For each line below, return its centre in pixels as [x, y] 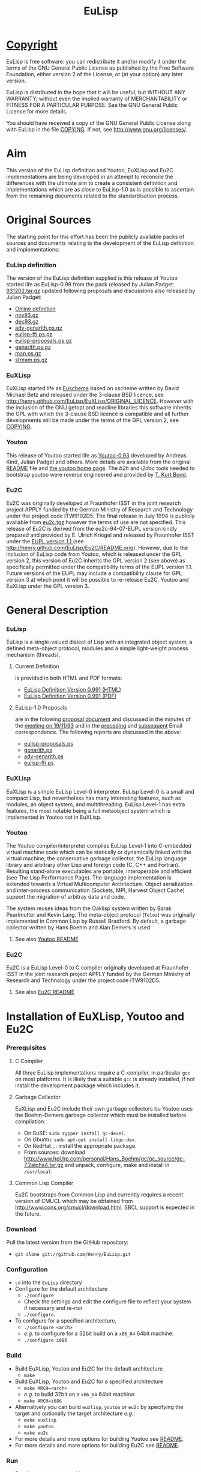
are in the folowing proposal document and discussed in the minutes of [103, 719]
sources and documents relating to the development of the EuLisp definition [100, 243]
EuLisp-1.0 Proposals [41, 708]
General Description [57, 610]
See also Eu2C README [45, 992]
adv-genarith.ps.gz [38, 328]
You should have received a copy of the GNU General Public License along [98, 123]
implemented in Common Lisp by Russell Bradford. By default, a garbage [96, 921]
